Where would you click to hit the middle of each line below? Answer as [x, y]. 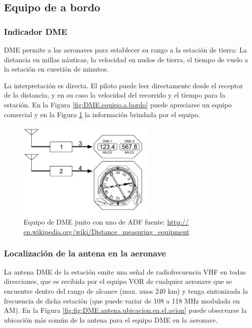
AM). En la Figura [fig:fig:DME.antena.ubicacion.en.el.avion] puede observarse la [126, 310]
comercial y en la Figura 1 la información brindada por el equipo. [102, 114]
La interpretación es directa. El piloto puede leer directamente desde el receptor [124, 85]
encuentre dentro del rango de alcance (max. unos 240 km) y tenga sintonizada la [126, 290]
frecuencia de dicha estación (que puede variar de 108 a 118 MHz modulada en [122, 300]
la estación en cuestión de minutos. [56, 69]
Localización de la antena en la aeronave [85, 253]
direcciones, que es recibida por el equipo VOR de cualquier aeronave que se [118, 281]
